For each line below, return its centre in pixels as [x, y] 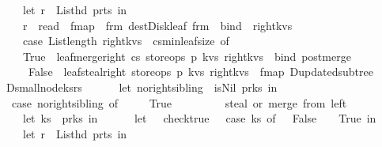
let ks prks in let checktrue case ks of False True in [199, 118]
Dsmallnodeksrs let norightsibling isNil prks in [142, 87]
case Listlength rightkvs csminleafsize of [126, 41]
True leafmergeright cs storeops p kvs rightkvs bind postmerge [187, 56]
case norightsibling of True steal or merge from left [179, 102]
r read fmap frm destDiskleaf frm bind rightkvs [157, 25]
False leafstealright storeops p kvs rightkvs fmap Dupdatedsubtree [200, 72]
